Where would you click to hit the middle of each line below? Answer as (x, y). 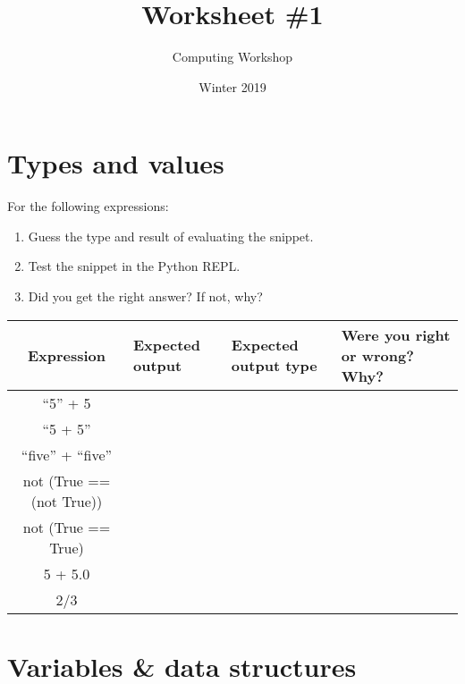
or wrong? (377, 355)
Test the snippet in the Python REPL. (134, 266)
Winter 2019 (232, 86)
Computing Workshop (232, 57)
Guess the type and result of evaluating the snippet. (171, 236)
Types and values (116, 163)
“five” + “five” (67, 454)
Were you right (396, 334)
